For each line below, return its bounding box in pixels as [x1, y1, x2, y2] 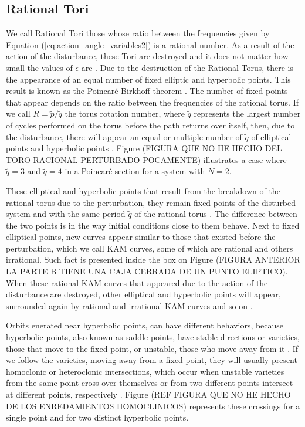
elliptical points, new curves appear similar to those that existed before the [6, 231, 276, 243]
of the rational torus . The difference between [134, 208, 297, 220]
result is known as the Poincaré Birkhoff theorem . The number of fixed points [6, 84, 288, 97]
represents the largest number [194, 107, 301, 120]
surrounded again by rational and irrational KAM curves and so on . [6, 299, 253, 311]
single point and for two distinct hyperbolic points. [6, 411, 189, 423]
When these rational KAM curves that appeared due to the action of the [6, 276, 268, 289]
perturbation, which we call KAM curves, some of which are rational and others [6, 242, 293, 254]
